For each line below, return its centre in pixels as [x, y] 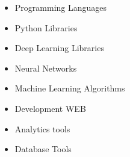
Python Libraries [46, 27]
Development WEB [50, 108]
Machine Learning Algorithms [70, 88]
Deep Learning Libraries [59, 48]
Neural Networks [46, 68]
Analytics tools [42, 128]
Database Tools [43, 149]
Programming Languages [61, 7]
